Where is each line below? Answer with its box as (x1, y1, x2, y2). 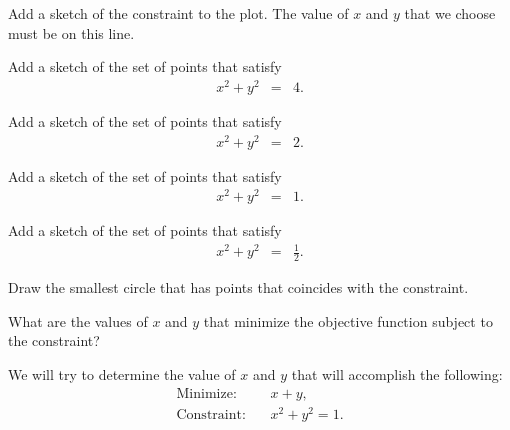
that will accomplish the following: (291, 364, 503, 385)
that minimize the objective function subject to (203, 310, 493, 331)
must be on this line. (8, 22, 135, 43)
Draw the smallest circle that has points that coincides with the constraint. (8, 277, 469, 298)
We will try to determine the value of (8, 364, 236, 385)
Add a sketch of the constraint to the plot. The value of (8, 3, 349, 23)
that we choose (404, 3, 496, 23)
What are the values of (8, 310, 148, 331)
